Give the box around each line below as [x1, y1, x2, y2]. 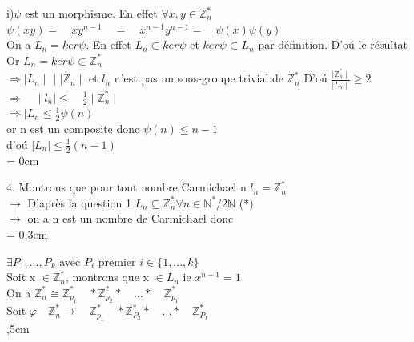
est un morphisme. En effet [25, 5, 158, 21]
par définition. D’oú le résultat [258, 36, 408, 53]
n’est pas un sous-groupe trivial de [114, 70, 284, 87]
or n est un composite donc [6, 120, 140, 137]
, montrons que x [65, 268, 149, 285]
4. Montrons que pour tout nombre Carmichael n [6, 179, 247, 195]
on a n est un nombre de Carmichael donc [27, 210, 234, 227]
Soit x [6, 268, 36, 285]
